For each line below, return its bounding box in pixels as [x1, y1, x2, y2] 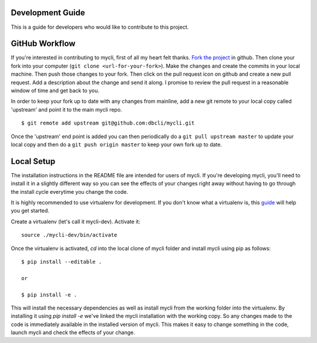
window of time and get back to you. [11, 87, 100, 94]
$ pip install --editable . [21, 258, 102, 265]
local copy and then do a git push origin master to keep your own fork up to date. [11, 141, 222, 148]
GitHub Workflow [11, 39, 76, 49]
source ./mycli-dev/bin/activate [21, 232, 117, 238]
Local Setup [11, 156, 56, 166]
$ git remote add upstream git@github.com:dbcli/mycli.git [21, 120, 195, 126]
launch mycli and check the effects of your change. [11, 329, 135, 336]
